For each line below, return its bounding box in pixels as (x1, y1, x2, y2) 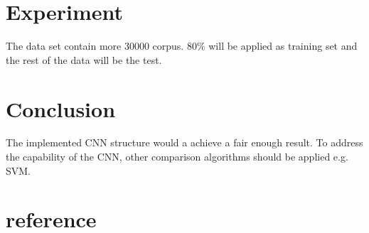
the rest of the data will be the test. (6, 52, 162, 67)
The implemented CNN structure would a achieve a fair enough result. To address (6, 135, 363, 150)
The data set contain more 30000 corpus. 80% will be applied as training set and (6, 38, 358, 53)
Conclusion (6, 94, 116, 123)
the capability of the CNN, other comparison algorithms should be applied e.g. (6, 149, 348, 164)
